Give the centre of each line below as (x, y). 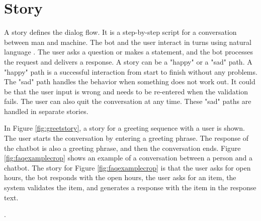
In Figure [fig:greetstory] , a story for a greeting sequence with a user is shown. (124, 128)
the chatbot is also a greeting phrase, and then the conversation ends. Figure (122, 148)
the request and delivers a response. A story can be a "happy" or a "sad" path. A (128, 61)
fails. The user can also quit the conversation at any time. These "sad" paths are (128, 101)
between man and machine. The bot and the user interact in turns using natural (128, 42)
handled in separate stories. (46, 111)
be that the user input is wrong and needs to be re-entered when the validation (126, 91)
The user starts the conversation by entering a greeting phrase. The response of (126, 138)
